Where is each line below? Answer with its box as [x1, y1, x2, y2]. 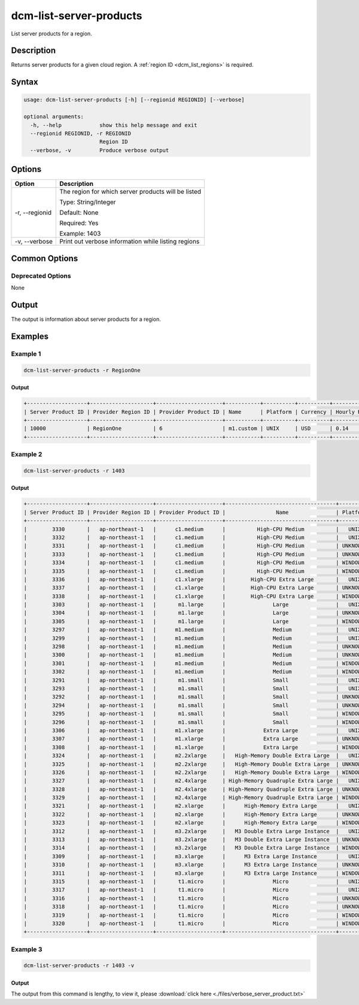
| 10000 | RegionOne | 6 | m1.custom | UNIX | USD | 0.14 [23, 425, 349, 432]
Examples [11, 331, 49, 341]
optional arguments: [23, 113, 84, 120]
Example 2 [11, 450, 42, 459]
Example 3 [11, 945, 42, 953]
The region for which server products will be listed [59, 188, 202, 196]
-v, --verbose [14, 237, 53, 246]
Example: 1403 [59, 230, 101, 238]
